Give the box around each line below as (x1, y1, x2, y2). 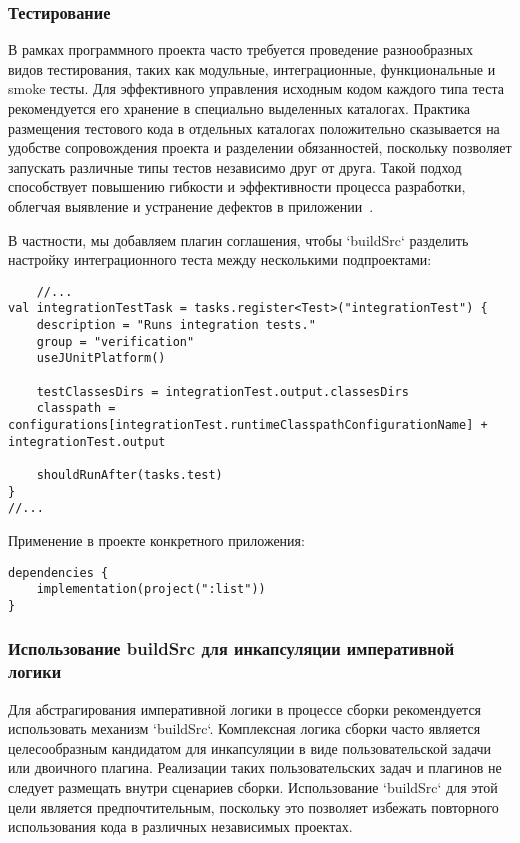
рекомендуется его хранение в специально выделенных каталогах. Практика (8, 98, 470, 118)
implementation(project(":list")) (36, 582, 266, 597)
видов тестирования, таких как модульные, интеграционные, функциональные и (8, 58, 496, 79)
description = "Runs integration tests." (36, 318, 316, 333)
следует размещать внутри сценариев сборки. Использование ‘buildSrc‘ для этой (8, 777, 498, 798)
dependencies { (8, 565, 109, 580)
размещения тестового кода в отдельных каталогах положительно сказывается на (8, 117, 500, 138)
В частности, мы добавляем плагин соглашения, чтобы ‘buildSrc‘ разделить (8, 229, 469, 250)
